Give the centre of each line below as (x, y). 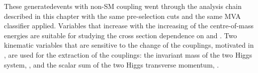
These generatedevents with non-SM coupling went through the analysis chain (123, 6)
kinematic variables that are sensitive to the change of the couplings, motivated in (129, 45)
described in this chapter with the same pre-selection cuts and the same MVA (123, 16)
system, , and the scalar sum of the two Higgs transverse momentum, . (112, 64)
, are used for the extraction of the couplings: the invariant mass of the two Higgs (128, 54)
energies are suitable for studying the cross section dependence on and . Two (121, 35)
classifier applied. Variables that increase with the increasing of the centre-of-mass (129, 26)
